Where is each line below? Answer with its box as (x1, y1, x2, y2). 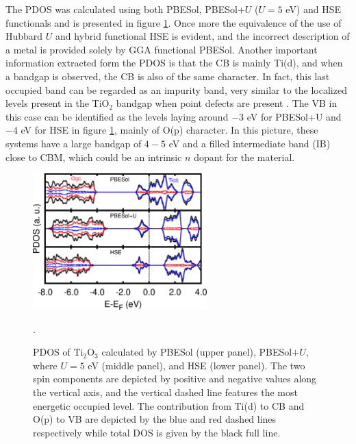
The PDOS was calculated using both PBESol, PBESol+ (5, 2, 245, 16)
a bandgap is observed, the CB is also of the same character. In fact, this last (5, 69, 330, 83)
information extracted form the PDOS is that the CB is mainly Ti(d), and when (5, 56, 343, 70)
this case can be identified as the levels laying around (5, 109, 229, 123)
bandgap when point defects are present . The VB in (116, 96, 338, 110)
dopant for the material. (194, 149, 295, 164)
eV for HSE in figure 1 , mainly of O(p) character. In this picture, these (21, 123, 318, 137)
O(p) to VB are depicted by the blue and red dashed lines (33, 412, 277, 426)
